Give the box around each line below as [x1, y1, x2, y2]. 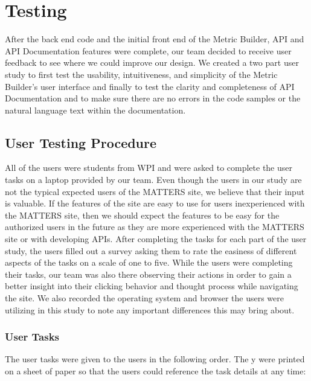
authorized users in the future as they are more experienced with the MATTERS [5, 220, 304, 233]
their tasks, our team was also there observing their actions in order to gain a [5, 267, 292, 280]
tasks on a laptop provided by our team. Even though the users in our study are [5, 173, 302, 186]
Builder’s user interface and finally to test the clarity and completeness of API [5, 80, 295, 92]
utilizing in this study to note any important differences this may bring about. [5, 303, 295, 316]
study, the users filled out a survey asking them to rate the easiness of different [5, 244, 297, 257]
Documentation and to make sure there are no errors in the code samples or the [5, 92, 301, 104]
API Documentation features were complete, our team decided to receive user [5, 44, 292, 57]
